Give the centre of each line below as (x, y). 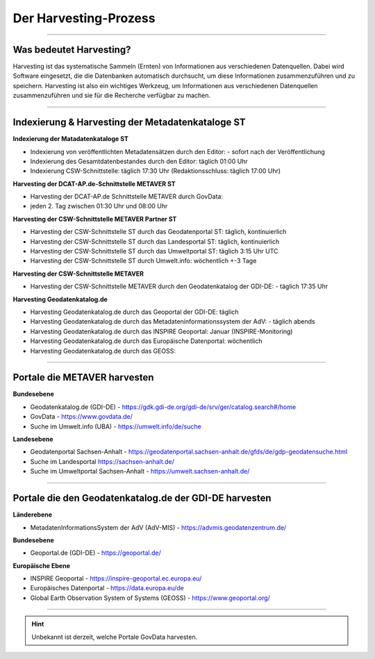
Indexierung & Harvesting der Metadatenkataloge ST (129, 123)
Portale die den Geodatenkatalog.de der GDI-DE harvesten (142, 498)
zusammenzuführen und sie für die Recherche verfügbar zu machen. (112, 95)
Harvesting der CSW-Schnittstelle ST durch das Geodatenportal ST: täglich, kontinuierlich (158, 232)
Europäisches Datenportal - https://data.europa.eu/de (107, 588)
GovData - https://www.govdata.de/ (82, 417)
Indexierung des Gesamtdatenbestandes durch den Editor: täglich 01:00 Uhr (139, 161)
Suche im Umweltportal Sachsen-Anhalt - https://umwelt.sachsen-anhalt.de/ (140, 472)
